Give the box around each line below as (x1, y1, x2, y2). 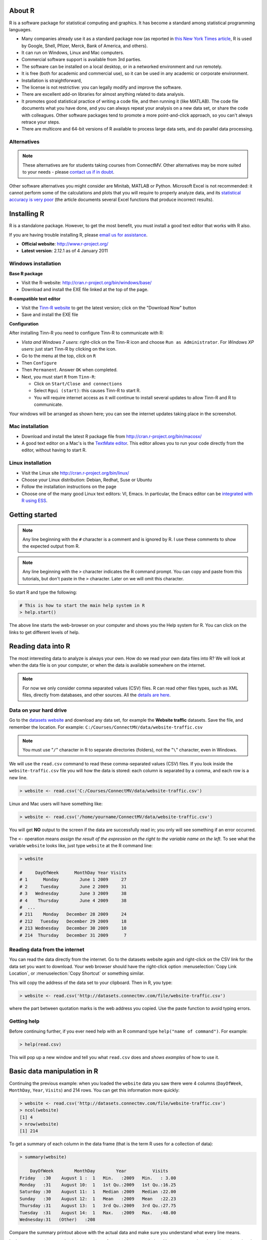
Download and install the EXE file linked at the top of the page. (21, 287, 149, 293)
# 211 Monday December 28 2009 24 (19, 912, 127, 917)
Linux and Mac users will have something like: (9, 801, 103, 806)
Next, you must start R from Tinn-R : (21, 373, 96, 379)
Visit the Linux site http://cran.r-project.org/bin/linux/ (21, 470, 130, 476)
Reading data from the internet (9, 946, 85, 953)
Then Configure (21, 360, 57, 366)
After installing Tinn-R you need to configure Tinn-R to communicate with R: (9, 330, 164, 336)
